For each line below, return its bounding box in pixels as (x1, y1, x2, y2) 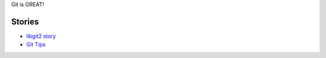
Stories (11, 16, 39, 27)
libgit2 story (26, 32, 56, 39)
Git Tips (26, 41, 46, 48)
